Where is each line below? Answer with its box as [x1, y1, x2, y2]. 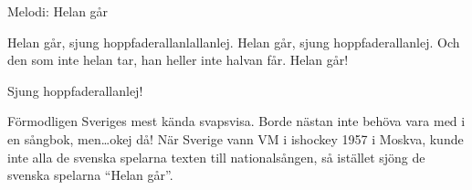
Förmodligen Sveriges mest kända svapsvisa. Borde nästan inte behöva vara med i [7, 111, 466, 131]
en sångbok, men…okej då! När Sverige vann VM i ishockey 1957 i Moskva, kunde [7, 129, 464, 148]
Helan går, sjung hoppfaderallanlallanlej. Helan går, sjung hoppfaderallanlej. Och [7, 32, 460, 51]
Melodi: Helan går [7, 2, 109, 20]
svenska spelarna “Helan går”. [7, 165, 173, 185]
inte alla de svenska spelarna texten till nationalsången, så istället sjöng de [7, 147, 425, 166]
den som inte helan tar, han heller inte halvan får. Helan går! [7, 50, 349, 69]
